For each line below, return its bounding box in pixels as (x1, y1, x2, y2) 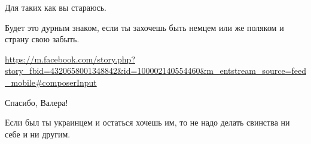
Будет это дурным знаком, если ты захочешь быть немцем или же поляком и (5, 21, 284, 33)
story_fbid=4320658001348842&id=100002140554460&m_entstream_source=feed (5, 64, 306, 77)
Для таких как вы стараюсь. (5, 1, 106, 13)
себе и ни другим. (5, 127, 71, 140)
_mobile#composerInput (5, 76, 97, 88)
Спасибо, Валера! (5, 96, 68, 108)
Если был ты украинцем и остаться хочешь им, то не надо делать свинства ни (5, 116, 290, 129)
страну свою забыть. (5, 33, 80, 45)
